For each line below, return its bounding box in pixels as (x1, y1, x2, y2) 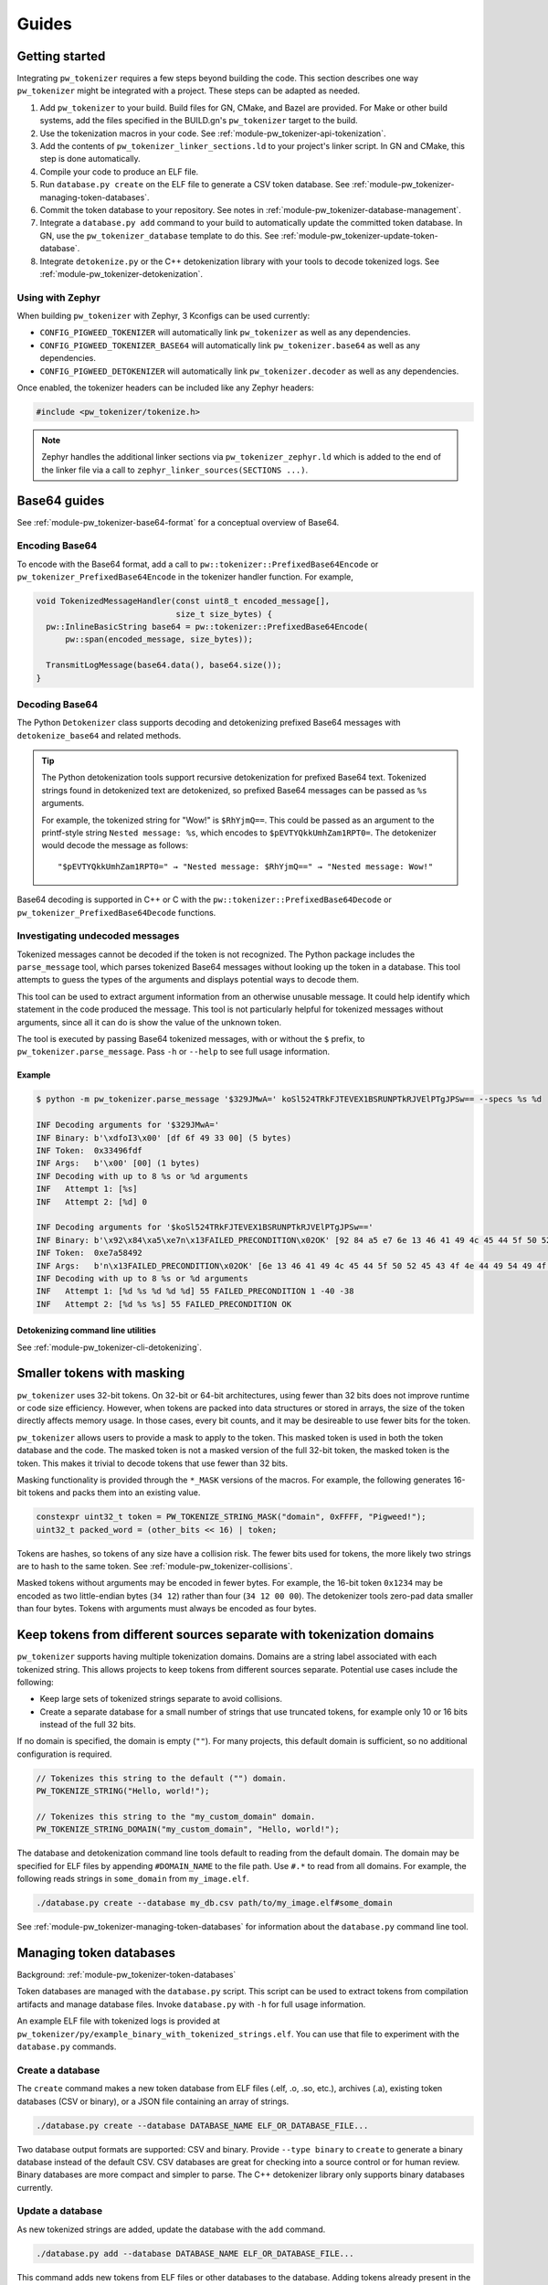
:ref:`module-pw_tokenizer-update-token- (280, 229, 438, 241)
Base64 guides (16, 493, 105, 508)
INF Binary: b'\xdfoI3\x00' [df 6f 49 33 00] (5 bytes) (36, 1132, 292, 1142)
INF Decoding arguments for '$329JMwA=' (36, 1120, 219, 1131)
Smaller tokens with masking (16, 1366, 185, 1381)
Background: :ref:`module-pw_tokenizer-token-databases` (16, 1970, 237, 1981)
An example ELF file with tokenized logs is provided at (16, 2015, 221, 2026)
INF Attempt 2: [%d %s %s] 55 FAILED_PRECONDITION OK (36, 1299, 292, 1309)
